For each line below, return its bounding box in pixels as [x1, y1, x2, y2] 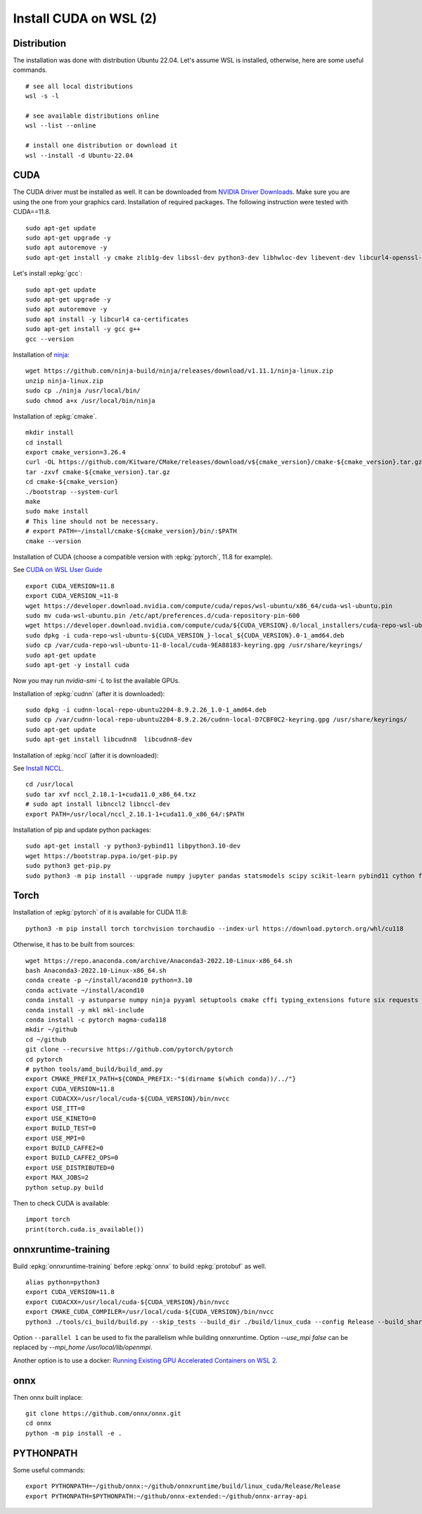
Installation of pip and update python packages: [13, 825, 151, 834]
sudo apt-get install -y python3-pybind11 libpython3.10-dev [25, 842, 241, 850]
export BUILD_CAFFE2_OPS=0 [25, 1154, 119, 1162]
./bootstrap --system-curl [25, 488, 119, 496]
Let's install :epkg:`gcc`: [13, 269, 82, 278]
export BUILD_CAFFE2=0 [25, 1144, 104, 1152]
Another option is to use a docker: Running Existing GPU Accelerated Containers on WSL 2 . [13, 1356, 278, 1365]
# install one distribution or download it [25, 142, 178, 149]
